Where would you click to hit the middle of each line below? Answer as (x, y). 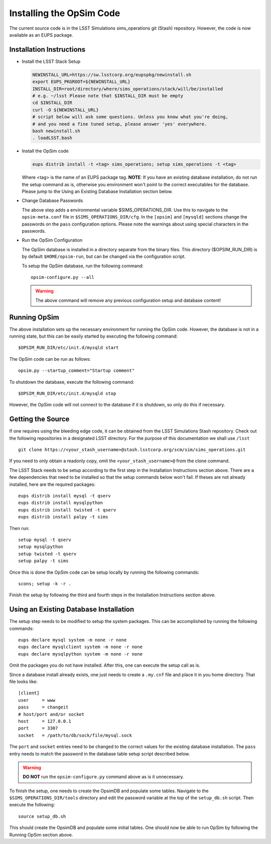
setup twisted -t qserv (47, 554)
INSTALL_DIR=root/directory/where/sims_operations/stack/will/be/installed (128, 89)
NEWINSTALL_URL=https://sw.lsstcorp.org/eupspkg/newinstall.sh (112, 75)
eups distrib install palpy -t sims (63, 517)
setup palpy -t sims (43, 561)
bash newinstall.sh (56, 131)
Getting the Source (39, 419)
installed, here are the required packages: (52, 484)
